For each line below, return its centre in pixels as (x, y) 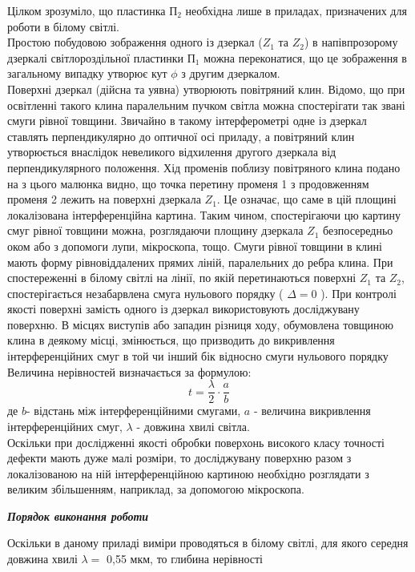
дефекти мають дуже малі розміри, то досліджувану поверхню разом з (179, 458)
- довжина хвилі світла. (193, 426)
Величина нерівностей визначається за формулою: (129, 371)
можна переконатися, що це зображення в (305, 57)
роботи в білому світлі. (63, 26)
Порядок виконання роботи (78, 516)
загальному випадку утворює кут (87, 73)
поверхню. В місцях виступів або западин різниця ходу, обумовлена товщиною (200, 324)
